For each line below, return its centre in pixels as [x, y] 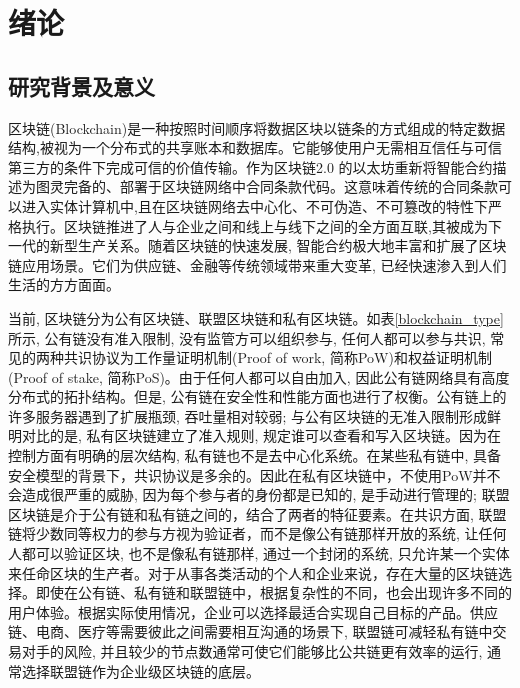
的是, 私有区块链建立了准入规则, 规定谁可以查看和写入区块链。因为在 [275, 435]
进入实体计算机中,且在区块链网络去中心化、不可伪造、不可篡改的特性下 [254, 205]
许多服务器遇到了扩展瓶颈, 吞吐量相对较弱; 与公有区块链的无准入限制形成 [248, 415]
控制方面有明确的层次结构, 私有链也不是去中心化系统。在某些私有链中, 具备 [255, 455]
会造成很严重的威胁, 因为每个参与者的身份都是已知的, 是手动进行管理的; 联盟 [259, 494]
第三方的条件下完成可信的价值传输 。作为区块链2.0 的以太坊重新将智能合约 [250, 166]
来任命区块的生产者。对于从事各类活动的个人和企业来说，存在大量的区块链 [253, 572]
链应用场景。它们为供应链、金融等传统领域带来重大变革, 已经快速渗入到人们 [257, 264]
